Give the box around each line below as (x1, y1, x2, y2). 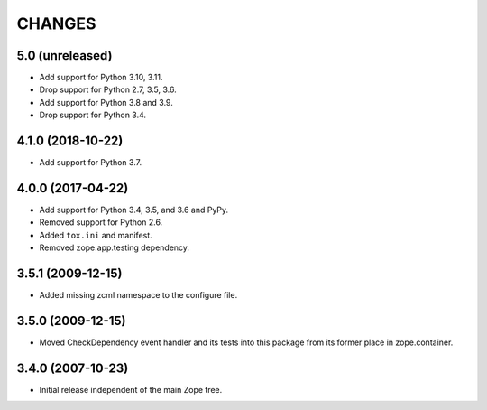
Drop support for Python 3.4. (39, 109, 147, 121)
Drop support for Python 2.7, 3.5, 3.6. (39, 84, 177, 95)
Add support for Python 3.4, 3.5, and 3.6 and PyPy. (39, 204, 229, 216)
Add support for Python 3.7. (39, 157, 142, 168)
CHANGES (16, 14, 96, 33)
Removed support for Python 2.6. (39, 217, 163, 228)
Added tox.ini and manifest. (39, 229, 152, 240)
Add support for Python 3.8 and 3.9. (39, 97, 173, 107)
